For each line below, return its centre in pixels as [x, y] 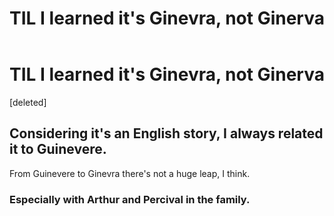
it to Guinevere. [58, 149]
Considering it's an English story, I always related [166, 133]
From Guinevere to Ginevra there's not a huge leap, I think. [130, 173]
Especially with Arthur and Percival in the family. [130, 199]
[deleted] [28, 102]
